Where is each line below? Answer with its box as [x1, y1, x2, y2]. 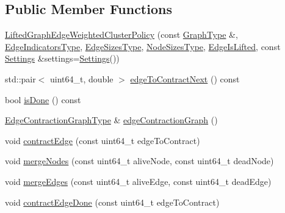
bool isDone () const [5, 93, 81, 106]
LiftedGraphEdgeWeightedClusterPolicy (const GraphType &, [5, 28, 238, 41]
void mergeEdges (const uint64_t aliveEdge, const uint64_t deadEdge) [5, 175, 272, 187]
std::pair [5, 72, 36, 85]
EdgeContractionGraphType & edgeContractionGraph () [5, 114, 218, 126]
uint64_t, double [50, 72, 114, 85]
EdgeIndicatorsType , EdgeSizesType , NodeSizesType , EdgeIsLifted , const [5, 40, 281, 52]
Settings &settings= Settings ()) [5, 52, 120, 65]
